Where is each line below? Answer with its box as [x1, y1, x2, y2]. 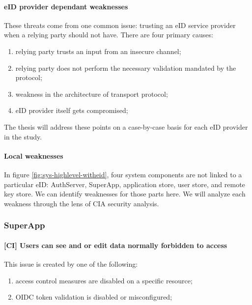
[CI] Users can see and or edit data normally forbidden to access [4, 240, 227, 250]
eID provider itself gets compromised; [15, 105, 128, 115]
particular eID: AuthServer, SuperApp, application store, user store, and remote [4, 179, 245, 189]
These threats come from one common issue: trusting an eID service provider [4, 20, 236, 30]
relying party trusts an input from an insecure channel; [15, 46, 181, 56]
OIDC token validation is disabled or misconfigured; [15, 292, 172, 302]
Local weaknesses [4, 150, 63, 161]
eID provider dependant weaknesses [4, 1, 128, 11]
